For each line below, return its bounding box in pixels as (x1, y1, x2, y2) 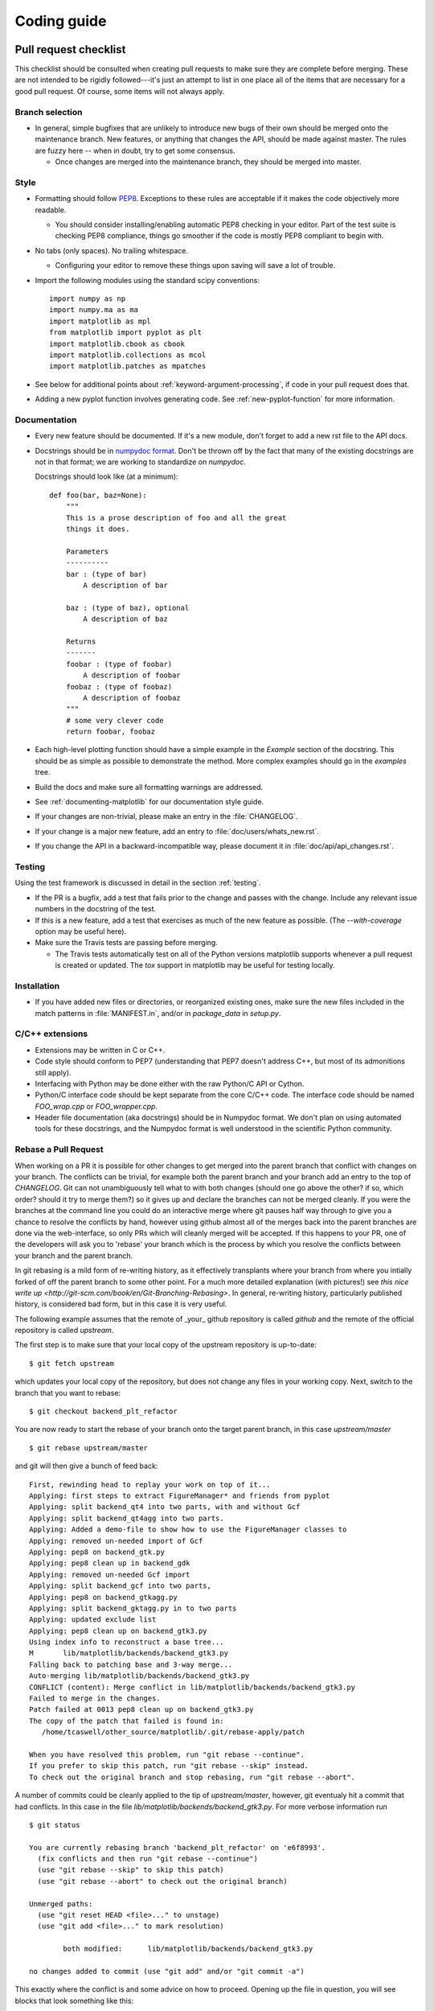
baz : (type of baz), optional (65, 603, 190, 612)
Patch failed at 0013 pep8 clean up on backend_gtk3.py (29, 1705, 254, 1714)
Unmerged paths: (29, 1899, 93, 1908)
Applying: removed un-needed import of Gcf (29, 1536, 203, 1545)
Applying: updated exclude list (29, 1615, 157, 1624)
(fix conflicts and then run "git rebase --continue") (37, 1854, 259, 1864)
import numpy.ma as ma (49, 306, 139, 315)
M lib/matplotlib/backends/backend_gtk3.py (29, 1649, 229, 1658)
